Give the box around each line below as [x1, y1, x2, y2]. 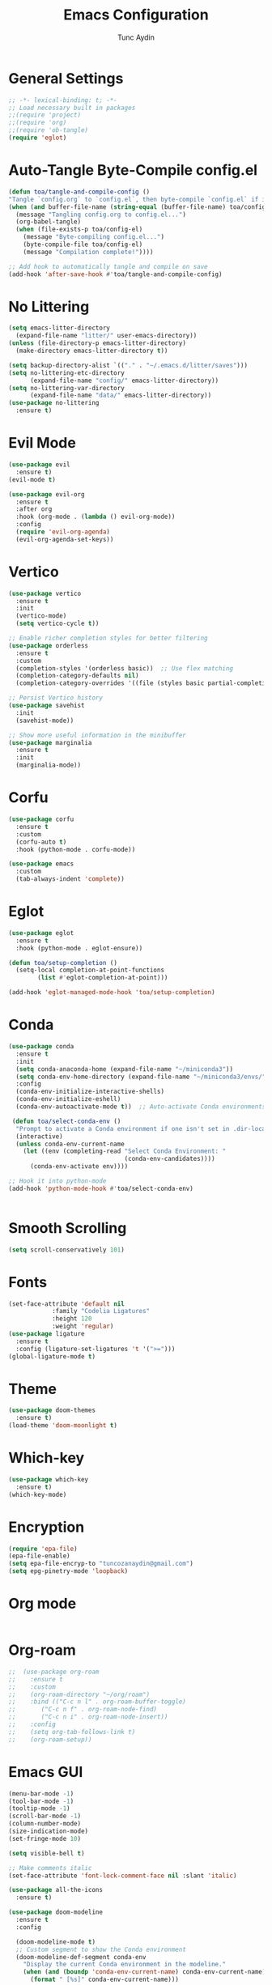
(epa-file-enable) [8, 1552, 70, 1560]
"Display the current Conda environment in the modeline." [23, 1961, 227, 1969]
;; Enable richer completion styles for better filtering [8, 634, 208, 643]
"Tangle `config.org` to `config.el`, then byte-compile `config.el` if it [8, 195, 270, 203]
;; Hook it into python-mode [8, 1177, 107, 1185]
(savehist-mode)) [15, 716, 74, 725]
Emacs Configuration [63, 6, 209, 24]
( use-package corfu [8, 815, 74, 823]
